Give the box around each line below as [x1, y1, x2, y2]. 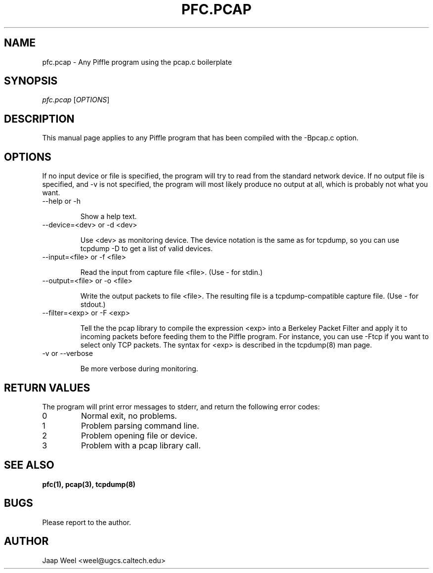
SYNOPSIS [4, 75, 58, 88]
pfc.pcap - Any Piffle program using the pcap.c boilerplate [42, 57, 232, 66]
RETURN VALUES [4, 381, 90, 394]
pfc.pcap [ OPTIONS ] [42, 95, 110, 104]
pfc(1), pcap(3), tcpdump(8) [42, 480, 136, 488]
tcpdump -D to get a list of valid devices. [80, 244, 213, 253]
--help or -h [42, 197, 81, 206]
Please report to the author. [42, 518, 131, 527]
